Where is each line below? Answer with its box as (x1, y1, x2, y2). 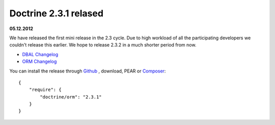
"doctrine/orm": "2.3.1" (40, 94, 102, 99)
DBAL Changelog (22, 51, 59, 57)
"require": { (29, 87, 62, 93)
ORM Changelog (22, 59, 57, 65)
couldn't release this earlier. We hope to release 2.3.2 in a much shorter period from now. (9, 42, 197, 48)
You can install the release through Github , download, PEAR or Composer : (9, 68, 166, 74)
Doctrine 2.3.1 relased (9, 8, 104, 19)
